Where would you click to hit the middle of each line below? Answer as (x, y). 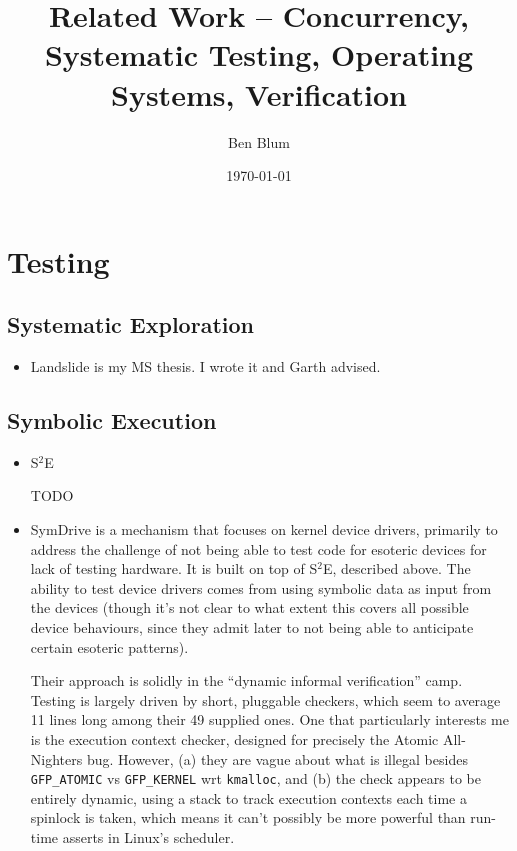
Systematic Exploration (130, 324)
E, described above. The (396, 568)
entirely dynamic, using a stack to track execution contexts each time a (248, 797)
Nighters (56, 758)
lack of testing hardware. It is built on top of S (174, 568)
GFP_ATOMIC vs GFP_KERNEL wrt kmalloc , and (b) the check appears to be (255, 778)
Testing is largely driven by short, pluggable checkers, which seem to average (265, 699)
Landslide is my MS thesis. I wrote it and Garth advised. (205, 366)
